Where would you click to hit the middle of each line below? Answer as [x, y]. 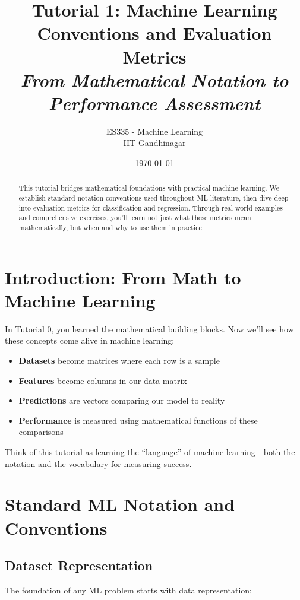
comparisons [41, 432]
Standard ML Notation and [120, 504]
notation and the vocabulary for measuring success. [98, 463]
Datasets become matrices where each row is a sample [119, 361]
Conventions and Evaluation [154, 33]
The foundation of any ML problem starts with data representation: [128, 590]
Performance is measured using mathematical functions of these [138, 420]
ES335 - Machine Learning [154, 131]
